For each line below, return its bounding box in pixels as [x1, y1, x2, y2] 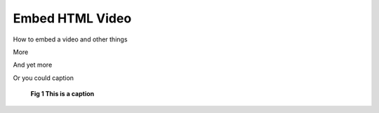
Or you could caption [13, 74, 74, 82]
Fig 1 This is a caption [30, 90, 95, 98]
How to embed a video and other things [13, 35, 128, 44]
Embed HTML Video [13, 11, 132, 26]
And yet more [13, 60, 53, 69]
